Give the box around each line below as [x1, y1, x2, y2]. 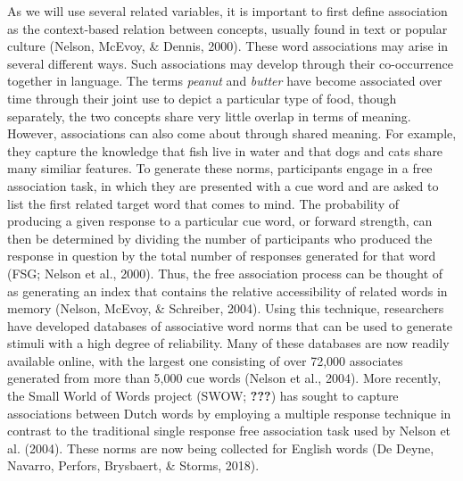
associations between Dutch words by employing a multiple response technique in [7, 403, 451, 422]
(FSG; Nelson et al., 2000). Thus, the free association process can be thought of [7, 263, 443, 282]
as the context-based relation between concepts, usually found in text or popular [7, 19, 448, 37]
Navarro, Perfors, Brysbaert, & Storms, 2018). [7, 456, 260, 475]
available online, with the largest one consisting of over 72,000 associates [7, 351, 403, 369]
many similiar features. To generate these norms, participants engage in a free [7, 159, 433, 178]
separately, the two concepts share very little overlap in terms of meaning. [7, 106, 411, 125]
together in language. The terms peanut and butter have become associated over [7, 71, 442, 90]
